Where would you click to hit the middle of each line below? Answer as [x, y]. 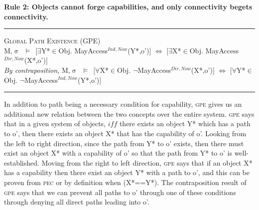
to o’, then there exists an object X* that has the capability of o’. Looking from [125, 133]
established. [22, 162]
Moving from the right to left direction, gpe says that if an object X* [147, 162]
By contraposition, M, [37, 70]
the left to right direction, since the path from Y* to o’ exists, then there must [124, 143]
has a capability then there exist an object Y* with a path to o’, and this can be [127, 172]
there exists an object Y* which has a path [185, 123]
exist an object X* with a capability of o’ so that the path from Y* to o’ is [118, 153]
